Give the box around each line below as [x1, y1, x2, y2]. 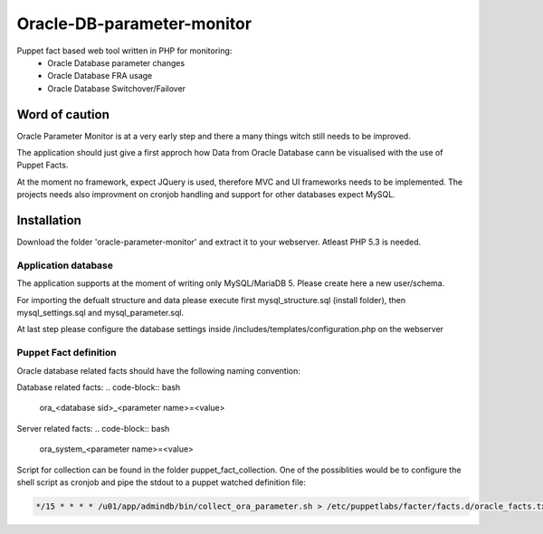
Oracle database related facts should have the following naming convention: [16, 365, 300, 376]
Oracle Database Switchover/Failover [47, 82, 186, 94]
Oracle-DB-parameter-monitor [16, 14, 252, 33]
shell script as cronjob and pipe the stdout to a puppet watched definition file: [16, 476, 307, 488]
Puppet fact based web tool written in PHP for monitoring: [16, 45, 233, 56]
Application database [16, 259, 113, 272]
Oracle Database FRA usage [47, 71, 153, 81]
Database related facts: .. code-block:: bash [16, 381, 181, 393]
